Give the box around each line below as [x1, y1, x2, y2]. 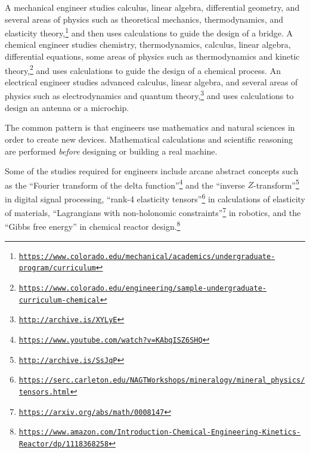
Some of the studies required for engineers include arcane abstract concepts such [5, 165, 299, 177]
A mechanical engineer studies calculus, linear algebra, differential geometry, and [5, 1, 300, 13]
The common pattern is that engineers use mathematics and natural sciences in [5, 121, 295, 134]
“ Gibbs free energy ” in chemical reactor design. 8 [5, 218, 181, 233]
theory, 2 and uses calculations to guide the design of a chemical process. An [5, 62, 281, 76]
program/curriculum [18, 264, 96, 273]
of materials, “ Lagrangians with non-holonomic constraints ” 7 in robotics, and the [5, 205, 301, 218]
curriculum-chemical [18, 295, 100, 304]
